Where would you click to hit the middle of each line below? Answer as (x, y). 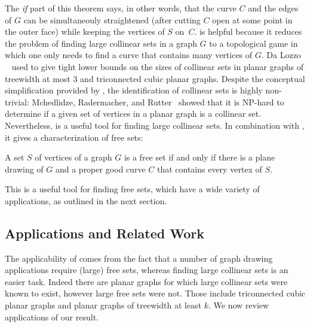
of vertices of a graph (73, 157)
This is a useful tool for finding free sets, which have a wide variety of (132, 189)
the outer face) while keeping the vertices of (85, 31)
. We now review (239, 305)
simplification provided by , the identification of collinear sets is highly (134, 90)
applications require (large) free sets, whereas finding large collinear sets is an (147, 270)
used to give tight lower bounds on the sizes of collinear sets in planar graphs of (158, 66)
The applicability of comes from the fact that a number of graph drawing (139, 258)
